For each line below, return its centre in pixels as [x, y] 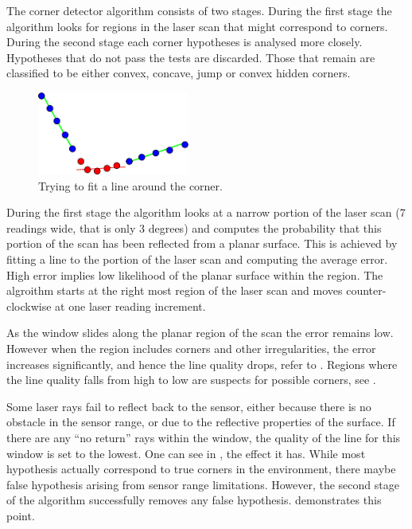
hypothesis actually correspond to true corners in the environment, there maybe [201, 469]
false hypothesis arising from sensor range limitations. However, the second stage [203, 484]
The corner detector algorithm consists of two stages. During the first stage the [199, 10]
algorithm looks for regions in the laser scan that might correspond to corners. [197, 26]
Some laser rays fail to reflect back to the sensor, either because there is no [189, 406]
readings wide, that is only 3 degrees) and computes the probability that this [194, 227]
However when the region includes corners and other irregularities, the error [191, 349]
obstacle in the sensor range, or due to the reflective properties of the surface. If [201, 422]
